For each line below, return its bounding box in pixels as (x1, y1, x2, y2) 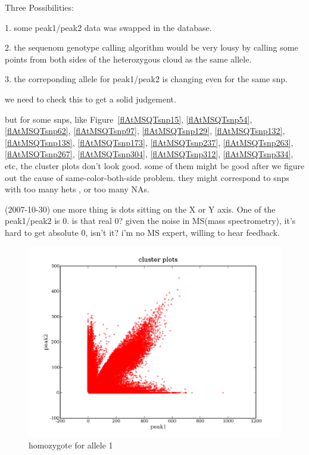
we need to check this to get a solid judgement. (5, 92, 176, 105)
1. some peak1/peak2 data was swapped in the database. (5, 21, 212, 33)
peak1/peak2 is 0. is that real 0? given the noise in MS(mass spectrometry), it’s (5, 214, 296, 227)
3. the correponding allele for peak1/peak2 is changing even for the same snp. (5, 73, 288, 85)
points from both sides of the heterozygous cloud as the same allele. (5, 52, 252, 65)
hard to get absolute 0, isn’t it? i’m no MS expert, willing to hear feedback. (5, 226, 280, 238)
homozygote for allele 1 (29, 439, 113, 451)
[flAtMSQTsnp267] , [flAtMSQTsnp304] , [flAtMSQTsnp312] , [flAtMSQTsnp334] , (5, 148, 294, 160)
